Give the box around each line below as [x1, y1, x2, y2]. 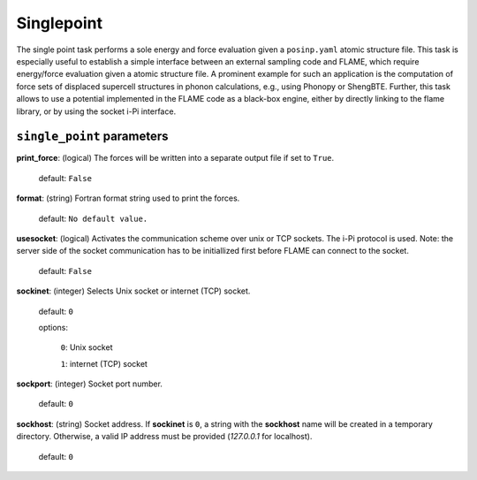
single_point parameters [16, 129, 169, 144]
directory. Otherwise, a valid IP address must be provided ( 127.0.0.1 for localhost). [16, 431, 313, 442]
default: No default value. [38, 213, 148, 224]
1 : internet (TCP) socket [60, 358, 148, 369]
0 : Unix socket [60, 342, 113, 353]
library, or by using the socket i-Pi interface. [16, 106, 177, 117]
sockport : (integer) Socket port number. [16, 378, 163, 389]
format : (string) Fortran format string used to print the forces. [16, 193, 240, 203]
